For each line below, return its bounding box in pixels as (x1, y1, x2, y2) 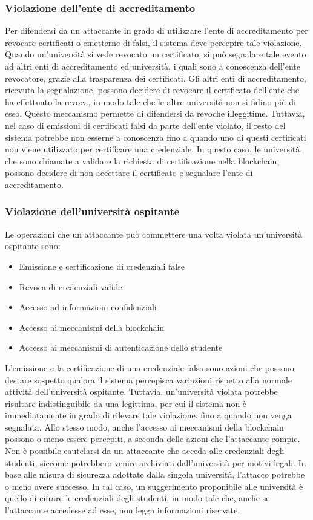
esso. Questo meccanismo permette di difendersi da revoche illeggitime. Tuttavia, (5, 107, 305, 120)
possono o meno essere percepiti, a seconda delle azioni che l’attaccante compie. (5, 432, 300, 445)
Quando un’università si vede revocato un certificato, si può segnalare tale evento (5, 48, 306, 60)
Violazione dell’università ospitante (5, 204, 180, 219)
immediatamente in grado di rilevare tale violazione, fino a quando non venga (5, 409, 292, 421)
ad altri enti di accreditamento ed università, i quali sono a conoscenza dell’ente (5, 60, 300, 72)
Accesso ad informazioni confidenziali (19, 301, 157, 313)
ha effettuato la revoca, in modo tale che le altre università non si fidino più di (5, 95, 296, 108)
